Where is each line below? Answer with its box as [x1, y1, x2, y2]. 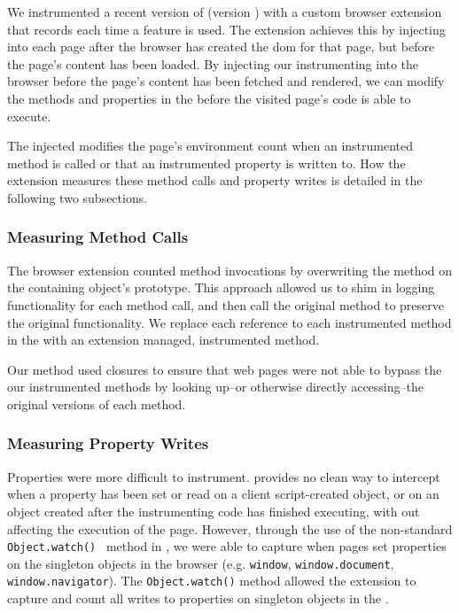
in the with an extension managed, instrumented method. [7, 330, 320, 349]
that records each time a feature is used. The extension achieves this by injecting [7, 19, 446, 38]
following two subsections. [7, 188, 148, 206]
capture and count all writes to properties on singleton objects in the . [7, 589, 389, 608]
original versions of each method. [7, 394, 186, 413]
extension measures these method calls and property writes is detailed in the [7, 171, 423, 190]
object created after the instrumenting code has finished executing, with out [7, 501, 420, 520]
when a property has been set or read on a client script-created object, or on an [7, 485, 440, 503]
